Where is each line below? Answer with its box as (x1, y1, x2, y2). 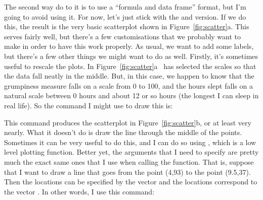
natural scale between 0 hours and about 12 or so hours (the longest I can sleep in (4, 90, 259, 101)
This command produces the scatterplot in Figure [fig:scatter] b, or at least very (4, 117, 251, 127)
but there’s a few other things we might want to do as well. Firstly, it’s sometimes (4, 50, 258, 61)
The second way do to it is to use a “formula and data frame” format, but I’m (4, 2, 246, 12)
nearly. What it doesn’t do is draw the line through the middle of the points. (4, 127, 242, 138)
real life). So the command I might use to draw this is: (4, 100, 173, 110)
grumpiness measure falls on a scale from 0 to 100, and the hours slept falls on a (4, 80, 253, 91)
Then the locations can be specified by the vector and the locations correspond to (4, 176, 257, 187)
